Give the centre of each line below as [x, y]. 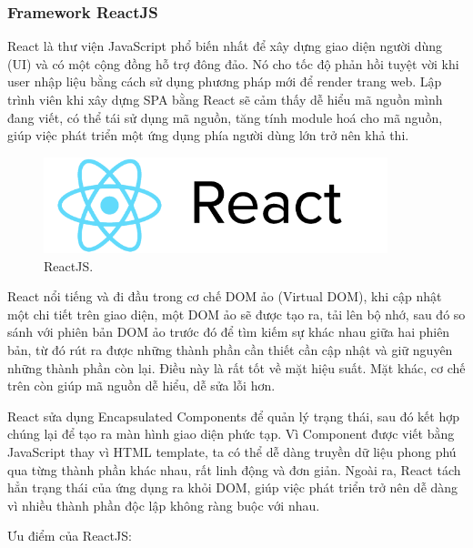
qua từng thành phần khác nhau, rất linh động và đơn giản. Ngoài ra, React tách [234, 469]
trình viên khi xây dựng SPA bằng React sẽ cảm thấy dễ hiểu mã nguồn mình [225, 99]
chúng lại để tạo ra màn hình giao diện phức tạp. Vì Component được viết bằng [231, 434]
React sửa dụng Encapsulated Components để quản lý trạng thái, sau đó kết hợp [233, 416]
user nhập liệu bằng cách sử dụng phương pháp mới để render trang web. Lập [225, 81]
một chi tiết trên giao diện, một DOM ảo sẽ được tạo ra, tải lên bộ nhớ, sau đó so [236, 314]
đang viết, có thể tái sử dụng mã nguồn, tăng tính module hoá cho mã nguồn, [225, 117]
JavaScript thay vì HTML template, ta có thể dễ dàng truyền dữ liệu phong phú [232, 451]
